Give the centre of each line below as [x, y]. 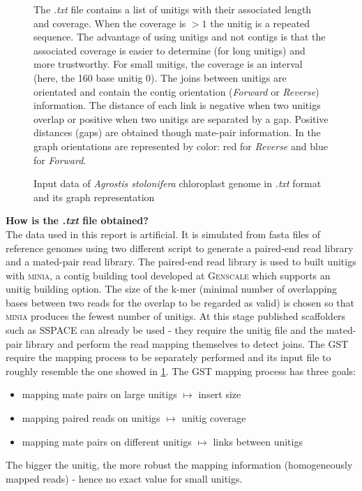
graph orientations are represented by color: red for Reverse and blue [181, 146]
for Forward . [60, 160]
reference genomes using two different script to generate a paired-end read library [180, 248]
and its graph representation [94, 197]
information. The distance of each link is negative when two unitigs [177, 105]
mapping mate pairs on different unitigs [107, 441]
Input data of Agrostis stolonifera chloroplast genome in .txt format [178, 183]
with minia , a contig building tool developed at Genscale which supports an [168, 275]
